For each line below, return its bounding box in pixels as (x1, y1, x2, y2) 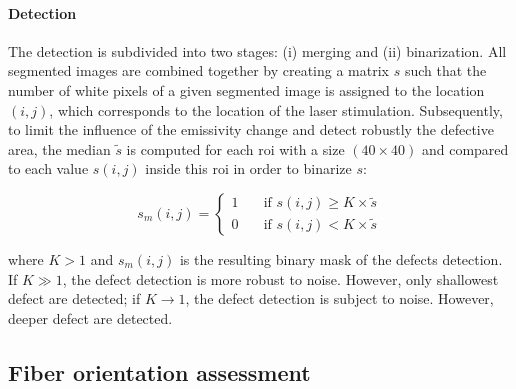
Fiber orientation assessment (8, 356, 311, 387)
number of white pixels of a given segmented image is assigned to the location (8, 79, 485, 100)
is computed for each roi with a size (126, 138, 345, 159)
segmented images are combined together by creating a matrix (8, 60, 389, 81)
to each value (8, 158, 89, 179)
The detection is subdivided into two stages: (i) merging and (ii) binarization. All (8, 40, 507, 61)
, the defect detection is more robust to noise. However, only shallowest (62, 268, 499, 289)
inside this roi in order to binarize (145, 158, 352, 179)
